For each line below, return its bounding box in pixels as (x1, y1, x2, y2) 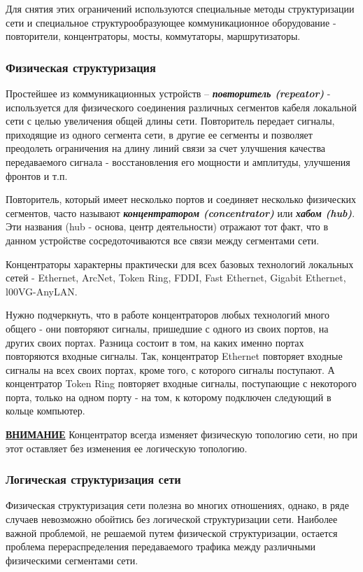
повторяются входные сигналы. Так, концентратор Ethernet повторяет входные (6, 349, 343, 363)
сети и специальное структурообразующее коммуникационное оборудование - (6, 15, 336, 29)
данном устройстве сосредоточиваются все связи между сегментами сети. (6, 232, 320, 247)
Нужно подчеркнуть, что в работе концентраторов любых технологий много (6, 307, 329, 322)
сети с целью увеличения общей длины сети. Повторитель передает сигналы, (6, 113, 335, 128)
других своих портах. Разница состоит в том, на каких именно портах (6, 335, 304, 349)
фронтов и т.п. (6, 168, 68, 183)
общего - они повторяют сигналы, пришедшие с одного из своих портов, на (6, 321, 329, 335)
